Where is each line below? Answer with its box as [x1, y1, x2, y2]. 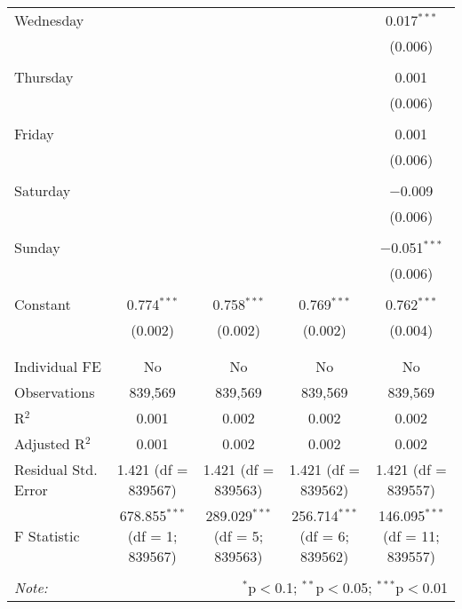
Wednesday [14, 10, 84, 30]
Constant [14, 294, 71, 314]
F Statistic [14, 526, 80, 546]
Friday [14, 123, 54, 144]
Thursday [14, 67, 74, 87]
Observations [14, 382, 95, 402]
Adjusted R [14, 433, 85, 454]
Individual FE [14, 356, 101, 376]
